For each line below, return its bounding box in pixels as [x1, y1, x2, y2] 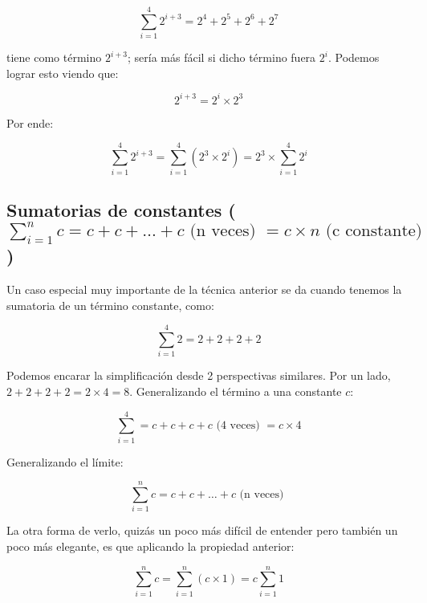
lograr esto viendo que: [6, 64, 119, 81]
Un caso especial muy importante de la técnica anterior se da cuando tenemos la [6, 281, 402, 298]
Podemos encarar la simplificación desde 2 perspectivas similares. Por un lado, [6, 367, 391, 384]
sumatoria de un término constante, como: [6, 296, 214, 313]
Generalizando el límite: [6, 453, 124, 470]
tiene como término [6, 49, 102, 66]
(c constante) [325, 222, 423, 240]
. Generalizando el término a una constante [129, 382, 342, 399]
